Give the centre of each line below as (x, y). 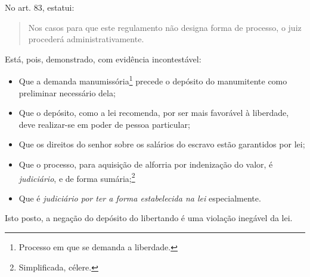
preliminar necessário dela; (67, 92)
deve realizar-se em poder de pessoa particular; (104, 124)
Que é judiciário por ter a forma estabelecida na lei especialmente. (140, 198)
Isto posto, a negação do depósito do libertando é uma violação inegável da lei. (149, 218)
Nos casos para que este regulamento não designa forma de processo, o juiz (165, 27)
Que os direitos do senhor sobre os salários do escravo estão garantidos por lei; (162, 144)
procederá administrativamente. (86, 39)
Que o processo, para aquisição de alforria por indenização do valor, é (146, 164)
